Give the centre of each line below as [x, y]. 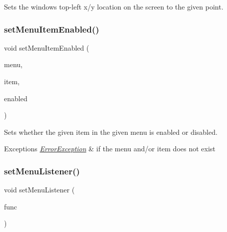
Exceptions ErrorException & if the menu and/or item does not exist [110, 149]
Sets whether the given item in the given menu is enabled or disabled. [111, 132]
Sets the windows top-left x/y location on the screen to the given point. [114, 7]
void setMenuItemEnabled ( [47, 47]
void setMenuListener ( [39, 190]
